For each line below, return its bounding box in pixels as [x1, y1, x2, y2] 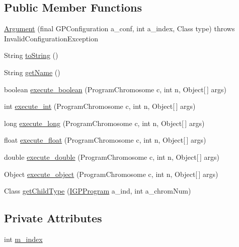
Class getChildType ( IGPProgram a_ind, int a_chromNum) [4, 186, 191, 196]
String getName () [4, 67, 60, 77]
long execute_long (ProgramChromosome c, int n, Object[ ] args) [4, 117, 205, 128]
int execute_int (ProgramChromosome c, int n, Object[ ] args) [4, 101, 196, 111]
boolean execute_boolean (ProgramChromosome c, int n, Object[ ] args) [4, 84, 226, 94]
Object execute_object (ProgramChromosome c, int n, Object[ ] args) [4, 168, 218, 179]
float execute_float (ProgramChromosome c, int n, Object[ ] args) [4, 135, 206, 145]
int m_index [4, 233, 43, 244]
